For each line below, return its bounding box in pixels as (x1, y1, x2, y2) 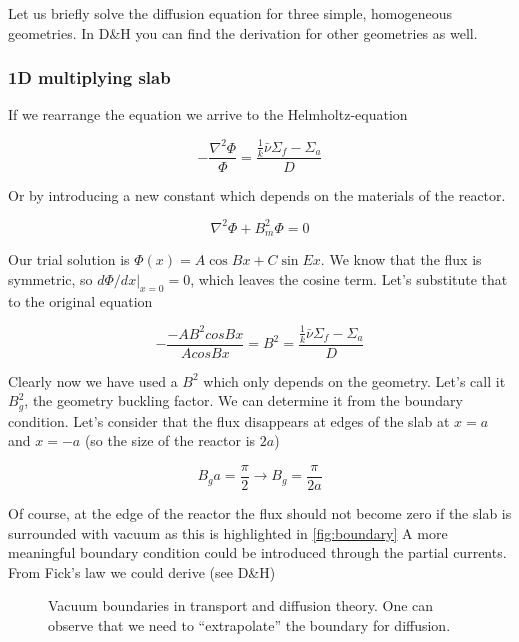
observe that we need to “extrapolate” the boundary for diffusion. (48, 614, 451, 635)
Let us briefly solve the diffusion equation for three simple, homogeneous (8, 3, 453, 23)
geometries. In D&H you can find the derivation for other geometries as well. (8, 22, 478, 43)
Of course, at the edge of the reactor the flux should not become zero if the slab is (8, 502, 512, 523)
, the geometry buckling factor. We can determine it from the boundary (24, 390, 463, 411)
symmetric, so (8, 268, 93, 289)
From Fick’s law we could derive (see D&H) (8, 561, 276, 582)
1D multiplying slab (8, 65, 171, 90)
